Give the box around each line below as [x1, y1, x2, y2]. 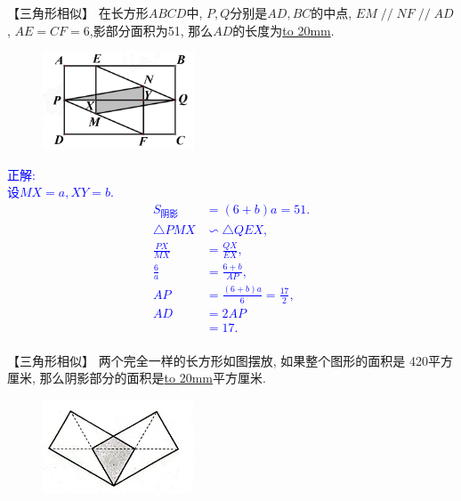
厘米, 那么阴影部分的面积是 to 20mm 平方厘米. [7, 368, 266, 387]
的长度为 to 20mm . [232, 20, 335, 39]
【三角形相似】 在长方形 [7, 4, 149, 21]
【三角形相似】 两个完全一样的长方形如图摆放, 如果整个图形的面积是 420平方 [7, 351, 453, 369]
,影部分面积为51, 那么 [89, 20, 214, 39]
